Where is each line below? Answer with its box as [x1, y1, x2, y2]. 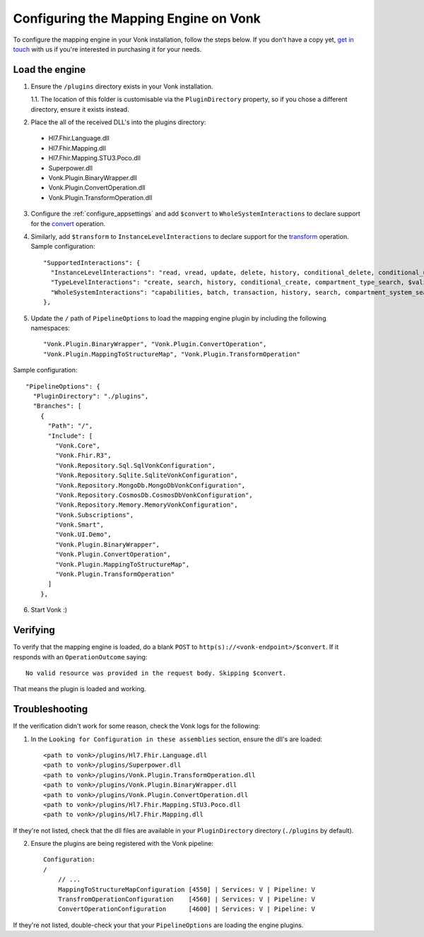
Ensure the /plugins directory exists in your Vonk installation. [30, 82, 213, 90]
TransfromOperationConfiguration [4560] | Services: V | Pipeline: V [57, 895, 316, 904]
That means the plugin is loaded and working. [13, 685, 146, 693]
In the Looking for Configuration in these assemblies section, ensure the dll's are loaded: [30, 735, 323, 743]
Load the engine [13, 64, 86, 76]
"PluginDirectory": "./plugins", [33, 392, 149, 400]
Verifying [13, 624, 56, 636]
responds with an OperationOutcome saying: [13, 652, 148, 661]
